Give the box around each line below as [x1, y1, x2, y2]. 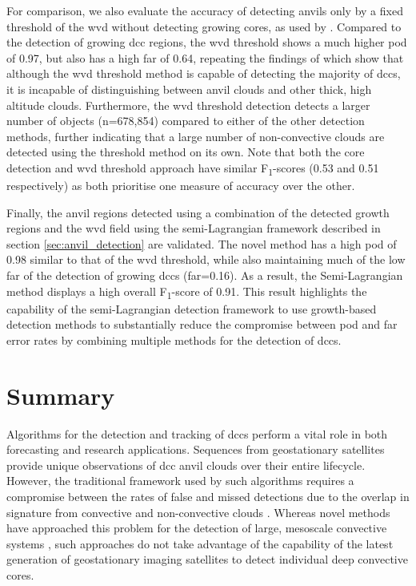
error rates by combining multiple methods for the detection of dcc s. [6, 331, 342, 348]
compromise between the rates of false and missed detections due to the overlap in [6, 488, 410, 505]
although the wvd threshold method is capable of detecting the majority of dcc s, [6, 65, 401, 82]
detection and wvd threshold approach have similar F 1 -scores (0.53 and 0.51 [6, 159, 379, 178]
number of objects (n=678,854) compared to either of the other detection [6, 112, 365, 129]
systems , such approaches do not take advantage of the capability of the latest [6, 535, 394, 552]
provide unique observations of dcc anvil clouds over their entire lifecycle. [6, 456, 366, 473]
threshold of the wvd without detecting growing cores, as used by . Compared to [6, 18, 402, 34]
